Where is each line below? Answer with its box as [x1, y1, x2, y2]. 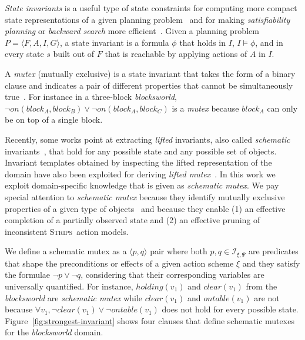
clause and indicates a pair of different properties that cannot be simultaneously [5, 79, 293, 91]
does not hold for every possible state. [162, 303, 299, 315]
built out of [53, 48, 95, 60]
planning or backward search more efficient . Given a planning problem [5, 25, 259, 37]
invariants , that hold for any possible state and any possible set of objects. [5, 144, 277, 157]
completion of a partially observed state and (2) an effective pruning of [5, 214, 260, 226]
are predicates [248, 245, 299, 257]
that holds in [179, 36, 226, 48]
